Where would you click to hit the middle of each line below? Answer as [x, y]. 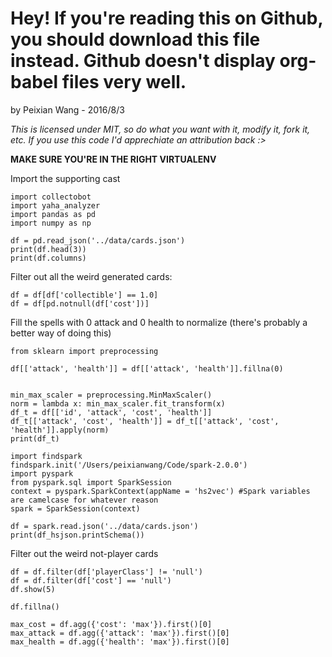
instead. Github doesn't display [143, 61]
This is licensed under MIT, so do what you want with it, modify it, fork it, [160, 129]
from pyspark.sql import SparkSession [91, 482]
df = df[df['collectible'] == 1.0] [84, 295]
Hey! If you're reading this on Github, [166, 18]
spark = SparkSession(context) [75, 508]
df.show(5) [33, 589]
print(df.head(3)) [48, 249]
